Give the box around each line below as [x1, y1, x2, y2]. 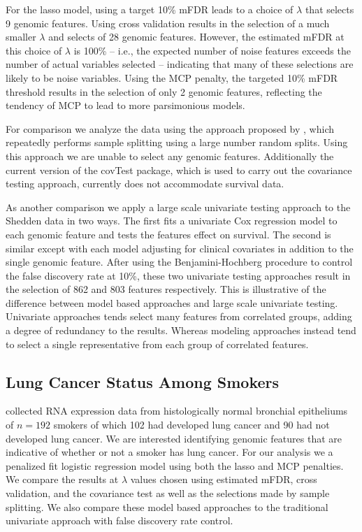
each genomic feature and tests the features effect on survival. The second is [6, 227, 331, 241]
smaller [6, 29, 36, 44]
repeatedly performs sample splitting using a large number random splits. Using [6, 135, 348, 150]
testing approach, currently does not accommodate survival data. [6, 176, 284, 191]
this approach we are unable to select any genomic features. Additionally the [6, 148, 334, 163]
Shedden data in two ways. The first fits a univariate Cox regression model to [6, 213, 338, 228]
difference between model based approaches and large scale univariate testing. [6, 295, 338, 310]
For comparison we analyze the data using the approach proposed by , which [6, 121, 334, 136]
